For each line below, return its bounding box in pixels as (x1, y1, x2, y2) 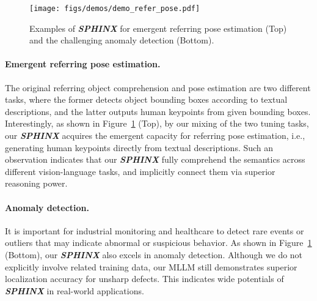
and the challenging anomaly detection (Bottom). (29, 34, 214, 46)
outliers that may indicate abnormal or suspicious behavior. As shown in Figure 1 (5, 236, 312, 249)
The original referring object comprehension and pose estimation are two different (5, 81, 311, 94)
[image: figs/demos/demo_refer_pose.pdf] (29, 4, 200, 13)
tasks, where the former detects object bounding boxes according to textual (5, 93, 288, 106)
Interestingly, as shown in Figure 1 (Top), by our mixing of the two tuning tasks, (5, 117, 309, 130)
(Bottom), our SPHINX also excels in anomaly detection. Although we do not (5, 248, 303, 261)
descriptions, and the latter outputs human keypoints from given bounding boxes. (5, 105, 311, 117)
